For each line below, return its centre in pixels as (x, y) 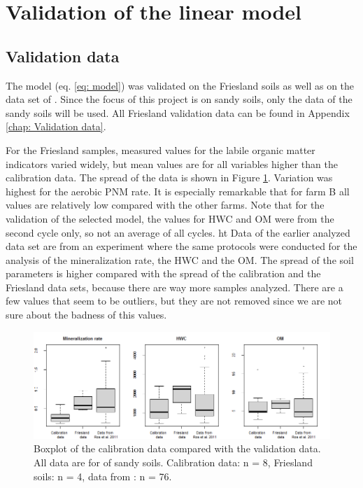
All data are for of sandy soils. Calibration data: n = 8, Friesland (173, 462)
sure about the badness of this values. (86, 315)
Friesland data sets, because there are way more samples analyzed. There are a (175, 287)
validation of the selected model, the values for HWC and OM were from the (170, 218)
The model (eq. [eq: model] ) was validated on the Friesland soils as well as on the (180, 85)
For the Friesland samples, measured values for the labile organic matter (161, 149)
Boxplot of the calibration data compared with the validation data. (177, 448)
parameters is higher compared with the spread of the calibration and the (163, 273)
